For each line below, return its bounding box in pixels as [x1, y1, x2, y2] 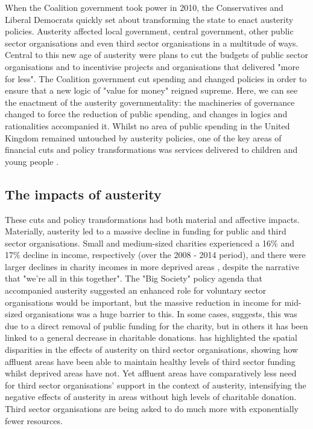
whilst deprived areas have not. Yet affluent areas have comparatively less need [5, 367, 297, 379]
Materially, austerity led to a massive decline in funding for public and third [5, 225, 286, 237]
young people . [5, 155, 59, 167]
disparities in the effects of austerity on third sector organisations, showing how [5, 343, 299, 356]
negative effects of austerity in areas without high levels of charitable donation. [5, 390, 297, 403]
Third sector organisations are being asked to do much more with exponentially [5, 402, 299, 415]
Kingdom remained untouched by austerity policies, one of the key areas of [5, 131, 282, 144]
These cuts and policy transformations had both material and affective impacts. [5, 213, 300, 225]
